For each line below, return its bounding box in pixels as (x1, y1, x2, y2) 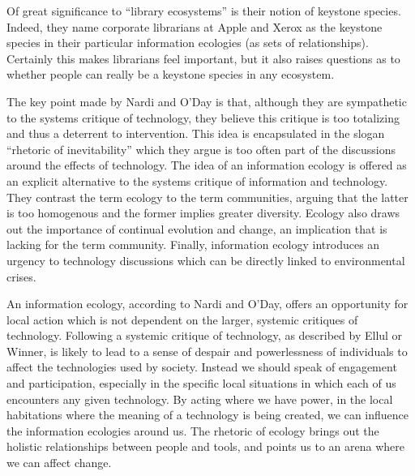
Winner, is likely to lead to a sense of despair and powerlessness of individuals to (6, 342, 408, 359)
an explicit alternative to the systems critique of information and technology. (6, 172, 388, 189)
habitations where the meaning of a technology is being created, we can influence (6, 406, 409, 423)
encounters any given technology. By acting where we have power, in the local (6, 390, 393, 407)
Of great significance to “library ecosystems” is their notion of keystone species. (6, 2, 401, 19)
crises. (6, 268, 36, 285)
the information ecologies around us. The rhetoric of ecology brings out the (6, 422, 379, 439)
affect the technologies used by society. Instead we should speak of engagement (6, 358, 397, 375)
